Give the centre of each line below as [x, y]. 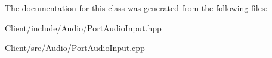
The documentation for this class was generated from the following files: [136, 8]
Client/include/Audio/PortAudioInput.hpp [83, 28]
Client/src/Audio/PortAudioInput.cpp [75, 48]
